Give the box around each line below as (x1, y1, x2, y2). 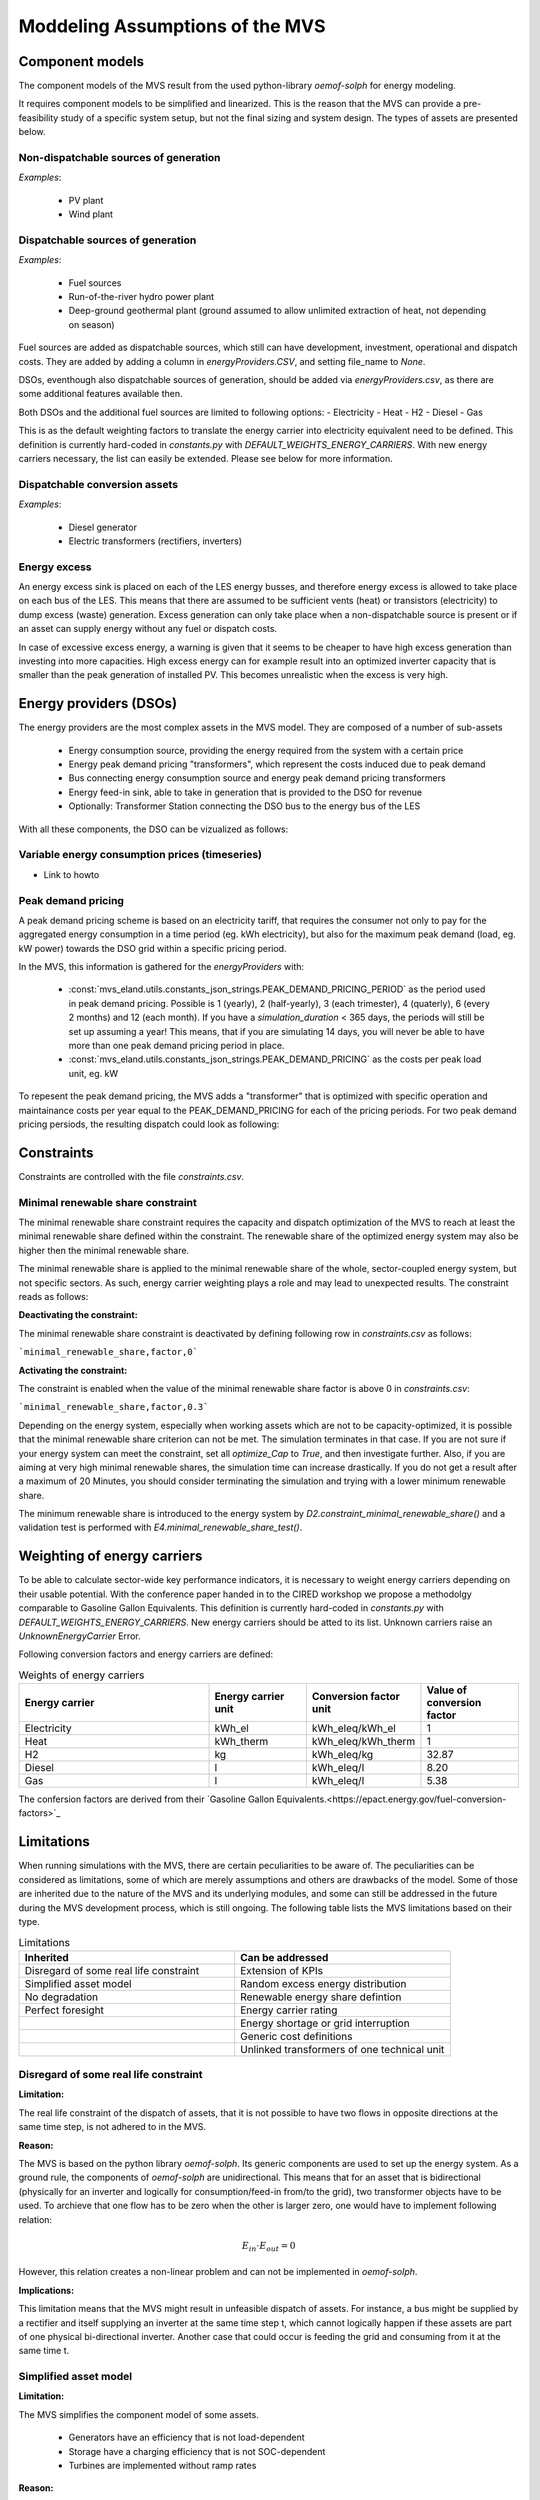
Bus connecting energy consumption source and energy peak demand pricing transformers (68, 772, 446, 784)
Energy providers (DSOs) (18, 695, 178, 712)
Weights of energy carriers (18, 1668, 145, 1682)
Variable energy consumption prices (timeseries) (18, 848, 263, 862)
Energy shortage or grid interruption (240, 2016, 410, 2030)
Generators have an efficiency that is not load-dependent (68, 2431, 305, 2444)
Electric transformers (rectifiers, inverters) (68, 535, 243, 547)
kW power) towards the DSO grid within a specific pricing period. (18, 942, 287, 954)
